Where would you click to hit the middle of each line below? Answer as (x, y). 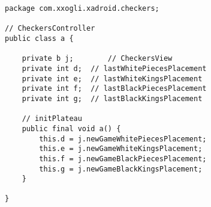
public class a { (39, 38)
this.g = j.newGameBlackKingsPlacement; (121, 169)
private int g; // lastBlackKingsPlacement (112, 98)
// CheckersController (50, 29)
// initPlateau (52, 119)
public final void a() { (71, 128)
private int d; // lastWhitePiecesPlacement (114, 68)
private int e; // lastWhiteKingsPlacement (112, 79)
